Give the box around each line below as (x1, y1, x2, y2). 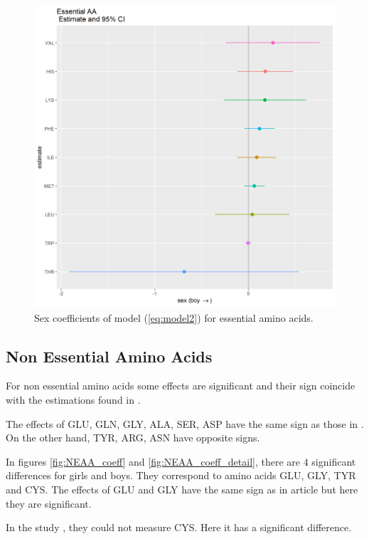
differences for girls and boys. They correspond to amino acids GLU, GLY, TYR (6, 468, 356, 483)
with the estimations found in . (6, 392, 141, 407)
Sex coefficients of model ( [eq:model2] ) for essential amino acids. (34, 310, 314, 325)
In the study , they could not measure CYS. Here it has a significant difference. (6, 520, 352, 535)
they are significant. (6, 496, 92, 511)
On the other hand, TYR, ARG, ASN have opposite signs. (6, 430, 260, 445)
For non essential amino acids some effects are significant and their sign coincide (6, 378, 355, 393)
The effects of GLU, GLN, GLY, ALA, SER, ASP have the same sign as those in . (6, 416, 364, 431)
